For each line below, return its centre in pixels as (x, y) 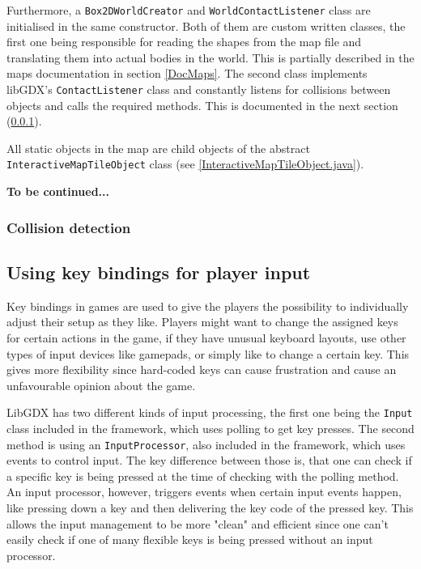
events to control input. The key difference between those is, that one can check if (209, 460)
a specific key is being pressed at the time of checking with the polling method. (203, 476)
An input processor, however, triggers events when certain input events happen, (204, 492)
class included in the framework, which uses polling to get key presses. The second (210, 428)
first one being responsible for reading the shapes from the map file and (184, 42)
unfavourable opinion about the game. (101, 385)
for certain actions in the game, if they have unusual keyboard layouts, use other (206, 337)
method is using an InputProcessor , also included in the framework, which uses (206, 444)
